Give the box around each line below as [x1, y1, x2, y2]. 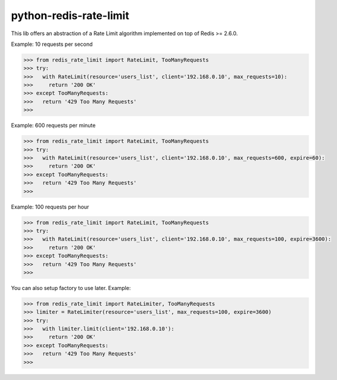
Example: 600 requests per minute [11, 122, 96, 129]
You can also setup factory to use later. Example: [11, 284, 131, 291]
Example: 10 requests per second [11, 41, 93, 48]
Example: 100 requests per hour [11, 203, 89, 210]
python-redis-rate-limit [11, 9, 129, 22]
